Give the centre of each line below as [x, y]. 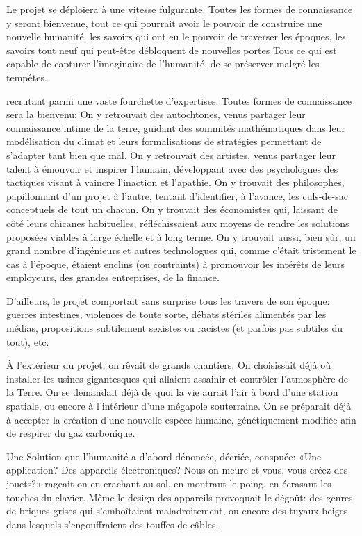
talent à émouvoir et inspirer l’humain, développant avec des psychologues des [172, 168]
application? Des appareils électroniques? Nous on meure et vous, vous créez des [177, 470]
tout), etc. [28, 341]
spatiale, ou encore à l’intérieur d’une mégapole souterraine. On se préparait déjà [179, 406]
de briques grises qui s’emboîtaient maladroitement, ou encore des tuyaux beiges [177, 511]
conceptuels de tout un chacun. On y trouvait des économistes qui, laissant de [172, 209]
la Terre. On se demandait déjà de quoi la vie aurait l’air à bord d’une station [172, 392]
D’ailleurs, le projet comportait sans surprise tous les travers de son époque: [168, 300]
